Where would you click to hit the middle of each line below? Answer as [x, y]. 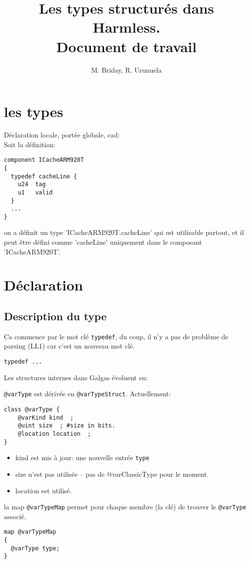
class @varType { [32, 409]
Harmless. [126, 27]
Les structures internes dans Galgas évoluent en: [76, 377]
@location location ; [54, 434]
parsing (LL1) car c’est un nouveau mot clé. [69, 346]
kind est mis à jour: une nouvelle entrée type [82, 457]
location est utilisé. [44, 490]
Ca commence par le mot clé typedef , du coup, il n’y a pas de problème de [116, 336]
